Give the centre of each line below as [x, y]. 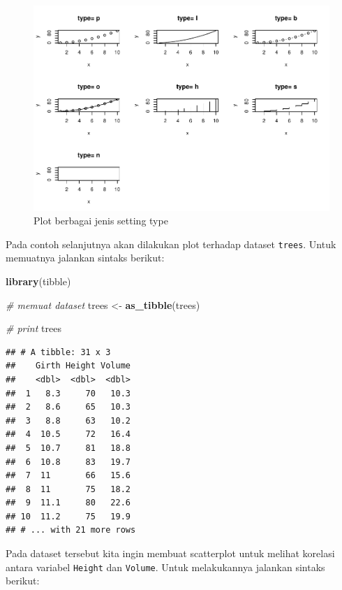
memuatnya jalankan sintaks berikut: [85, 258]
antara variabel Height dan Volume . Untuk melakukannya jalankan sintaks [165, 567]
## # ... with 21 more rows [71, 530]
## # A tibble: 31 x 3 [58, 352]
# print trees [34, 328]
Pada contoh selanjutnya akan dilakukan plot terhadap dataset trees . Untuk [171, 244]
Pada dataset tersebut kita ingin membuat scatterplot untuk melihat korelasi [170, 553]
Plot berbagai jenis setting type [101, 221]
